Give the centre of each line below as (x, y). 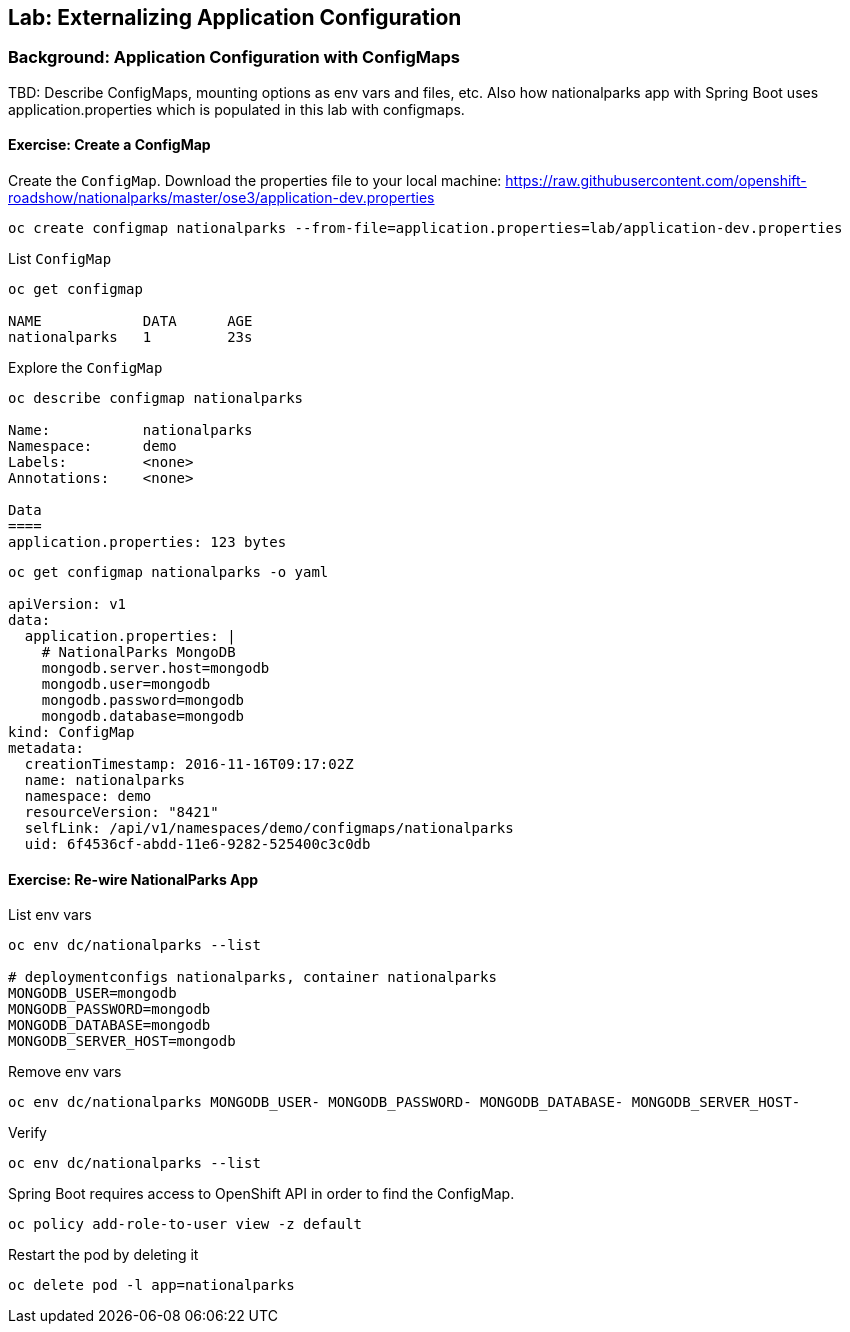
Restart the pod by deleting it (103, 1255)
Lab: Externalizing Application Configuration (235, 17)
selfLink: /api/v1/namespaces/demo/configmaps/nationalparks (269, 828)
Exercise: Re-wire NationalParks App (133, 879)
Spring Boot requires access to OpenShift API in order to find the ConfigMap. (261, 1194)
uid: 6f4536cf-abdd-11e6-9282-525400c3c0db (197, 844)
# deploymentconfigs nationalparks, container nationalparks (252, 977)
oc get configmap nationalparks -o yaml (168, 572)
